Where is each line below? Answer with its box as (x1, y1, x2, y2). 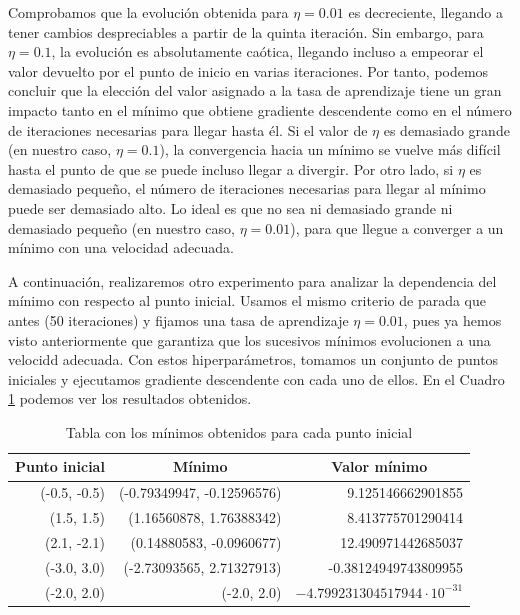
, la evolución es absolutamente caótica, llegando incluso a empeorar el (51, 41, 484, 62)
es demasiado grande (383, 119, 510, 140)
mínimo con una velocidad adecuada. (8, 237, 234, 258)
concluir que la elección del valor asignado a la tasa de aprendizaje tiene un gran (8, 80, 502, 101)
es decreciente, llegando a (348, 2, 503, 22)
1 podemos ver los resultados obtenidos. (8, 388, 252, 409)
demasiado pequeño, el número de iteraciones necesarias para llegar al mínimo (8, 178, 486, 199)
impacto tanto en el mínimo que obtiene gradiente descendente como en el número (8, 99, 512, 120)
